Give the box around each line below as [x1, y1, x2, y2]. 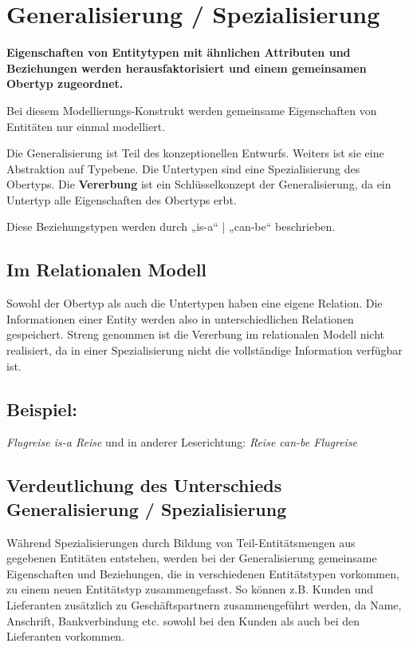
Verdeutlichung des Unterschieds [6, 473, 282, 498]
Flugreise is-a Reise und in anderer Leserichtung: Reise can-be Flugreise [6, 434, 358, 451]
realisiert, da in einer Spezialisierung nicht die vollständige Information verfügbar [6, 342, 403, 359]
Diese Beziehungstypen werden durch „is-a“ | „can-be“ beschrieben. [6, 218, 336, 235]
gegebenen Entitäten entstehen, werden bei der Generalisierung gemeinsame [6, 550, 377, 566]
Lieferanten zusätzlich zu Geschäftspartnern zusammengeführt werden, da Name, [6, 597, 402, 613]
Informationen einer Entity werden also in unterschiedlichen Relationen [6, 310, 354, 327]
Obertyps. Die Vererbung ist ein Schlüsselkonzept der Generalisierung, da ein [6, 176, 391, 193]
